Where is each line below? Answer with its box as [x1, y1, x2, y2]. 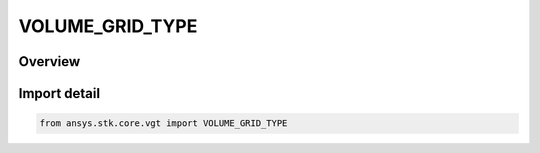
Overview [18, 53, 81, 70]
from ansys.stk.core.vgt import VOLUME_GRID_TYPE [39, 118, 288, 129]
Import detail [18, 85, 100, 102]
